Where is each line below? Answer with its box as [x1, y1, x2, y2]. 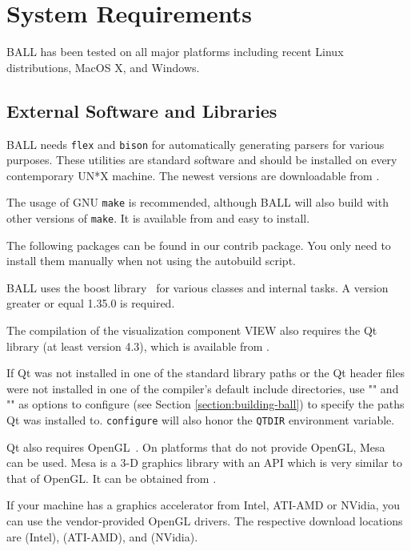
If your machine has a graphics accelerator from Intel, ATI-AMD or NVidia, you [6, 497, 401, 513]
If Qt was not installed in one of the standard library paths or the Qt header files [6, 364, 405, 381]
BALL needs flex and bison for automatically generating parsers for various [6, 135, 385, 152]
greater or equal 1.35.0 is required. [6, 295, 175, 312]
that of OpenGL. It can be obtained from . [6, 469, 217, 486]
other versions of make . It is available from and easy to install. [6, 210, 310, 227]
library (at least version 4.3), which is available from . [6, 337, 269, 354]
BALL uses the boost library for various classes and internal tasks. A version [6, 279, 389, 296]
